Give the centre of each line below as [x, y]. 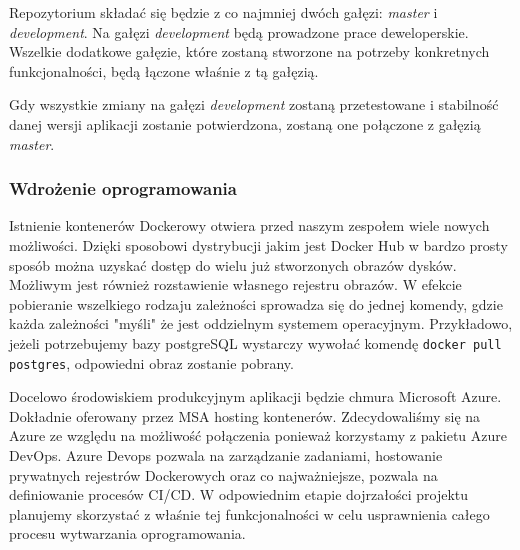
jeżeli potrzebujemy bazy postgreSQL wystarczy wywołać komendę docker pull [255, 342]
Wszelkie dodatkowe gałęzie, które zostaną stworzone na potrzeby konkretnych [249, 51]
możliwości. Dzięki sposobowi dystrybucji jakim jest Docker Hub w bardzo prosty [258, 244]
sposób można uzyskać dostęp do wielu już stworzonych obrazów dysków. [233, 264]
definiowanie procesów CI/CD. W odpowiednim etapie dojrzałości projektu [239, 494]
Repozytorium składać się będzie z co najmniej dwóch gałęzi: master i [223, 12]
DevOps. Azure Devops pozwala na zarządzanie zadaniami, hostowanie [226, 455]
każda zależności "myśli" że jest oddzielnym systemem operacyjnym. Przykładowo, [261, 323]
